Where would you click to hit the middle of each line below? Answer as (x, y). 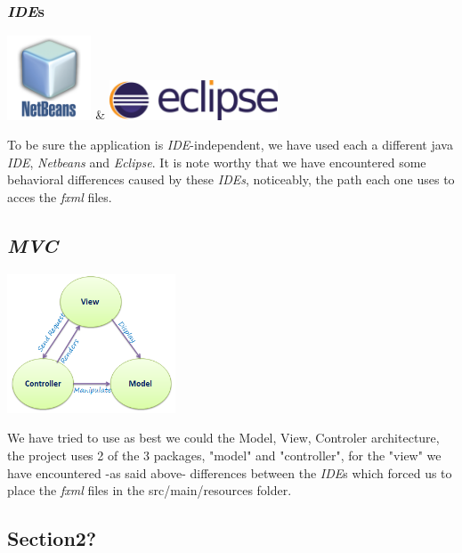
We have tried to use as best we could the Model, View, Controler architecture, (223, 438)
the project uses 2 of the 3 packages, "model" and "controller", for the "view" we (224, 455)
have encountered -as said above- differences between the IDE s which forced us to (230, 472)
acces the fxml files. (60, 197)
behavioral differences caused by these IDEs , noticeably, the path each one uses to (231, 179)
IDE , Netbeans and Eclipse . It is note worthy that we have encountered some (217, 162)
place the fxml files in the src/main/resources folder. (150, 490)
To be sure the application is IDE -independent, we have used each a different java (230, 145)
